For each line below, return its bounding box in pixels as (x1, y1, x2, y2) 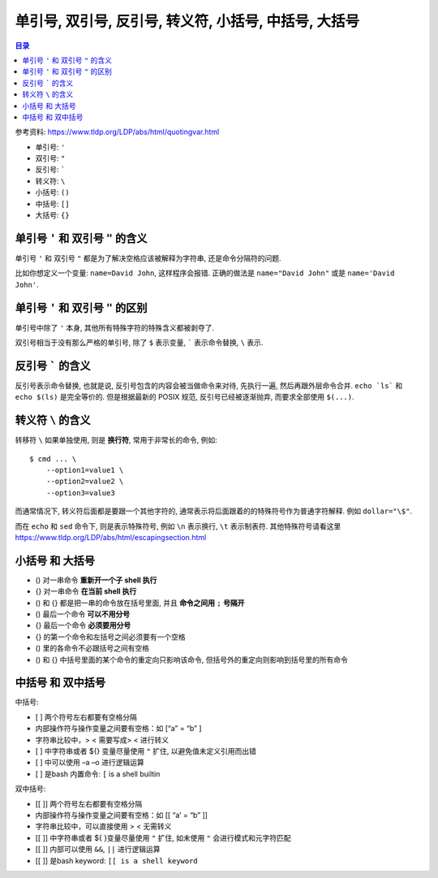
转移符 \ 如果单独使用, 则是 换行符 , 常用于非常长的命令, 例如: (15, 435, 218, 445)
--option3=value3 (45, 488, 115, 497)
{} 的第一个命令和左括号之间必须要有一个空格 (35, 632, 186, 642)
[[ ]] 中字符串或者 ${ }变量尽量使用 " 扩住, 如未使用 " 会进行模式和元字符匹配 (35, 833, 291, 842)
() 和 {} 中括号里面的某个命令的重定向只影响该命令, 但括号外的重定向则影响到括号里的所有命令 (35, 655, 348, 664)
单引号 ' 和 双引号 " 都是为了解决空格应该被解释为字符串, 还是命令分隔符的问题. (15, 253, 281, 263)
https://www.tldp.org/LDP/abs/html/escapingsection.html (15, 532, 207, 542)
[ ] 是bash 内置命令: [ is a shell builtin (35, 768, 161, 779)
